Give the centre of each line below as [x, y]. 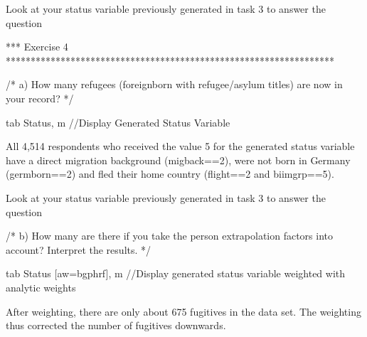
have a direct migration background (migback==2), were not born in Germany [178, 160]
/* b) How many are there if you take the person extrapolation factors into [170, 236]
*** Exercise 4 [37, 47]
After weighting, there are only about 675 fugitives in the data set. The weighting [183, 311]
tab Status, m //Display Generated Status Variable [118, 122]
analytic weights [41, 287]
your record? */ [40, 98]
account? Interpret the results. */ [79, 249]
